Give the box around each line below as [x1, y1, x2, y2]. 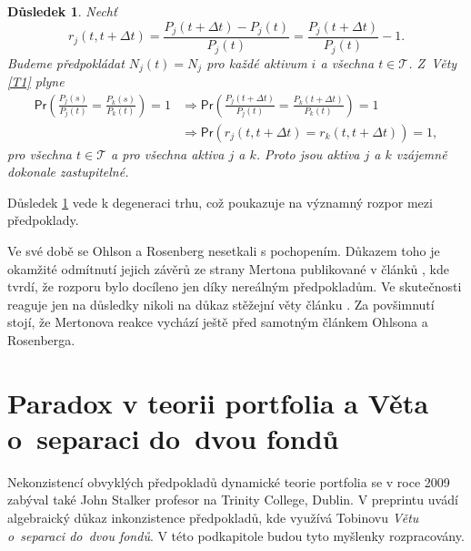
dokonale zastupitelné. [7, 162, 129, 181]
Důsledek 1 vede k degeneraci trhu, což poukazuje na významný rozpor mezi [7, 192, 433, 211]
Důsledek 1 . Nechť [7, 2, 117, 20]
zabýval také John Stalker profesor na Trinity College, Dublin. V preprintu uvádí [7, 490, 458, 509]
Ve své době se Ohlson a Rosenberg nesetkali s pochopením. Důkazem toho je [7, 241, 440, 260]
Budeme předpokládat [7, 53, 125, 72]
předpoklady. [7, 210, 79, 230]
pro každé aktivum [206, 53, 307, 72]
